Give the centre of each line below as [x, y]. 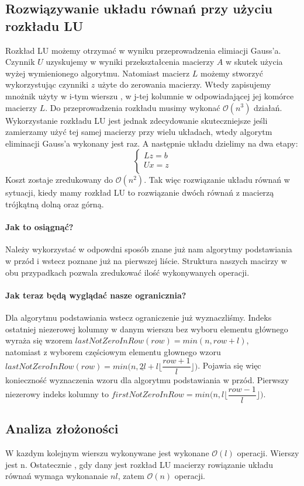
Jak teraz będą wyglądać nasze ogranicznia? [96, 295]
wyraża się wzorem [39, 340]
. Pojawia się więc [229, 365]
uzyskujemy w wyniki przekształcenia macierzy [130, 62]
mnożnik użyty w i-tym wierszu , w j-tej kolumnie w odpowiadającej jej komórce [150, 96]
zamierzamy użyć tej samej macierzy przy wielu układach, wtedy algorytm [139, 132]
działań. [268, 107]
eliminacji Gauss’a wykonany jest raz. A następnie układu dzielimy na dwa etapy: [152, 143]
